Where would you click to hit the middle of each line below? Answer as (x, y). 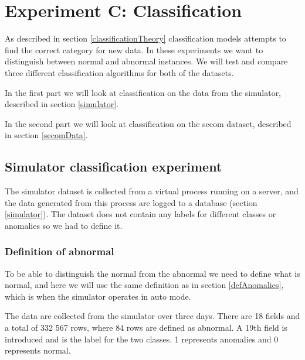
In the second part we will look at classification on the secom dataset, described (148, 123)
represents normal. (38, 350)
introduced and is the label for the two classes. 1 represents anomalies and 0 (142, 339)
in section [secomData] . (46, 135)
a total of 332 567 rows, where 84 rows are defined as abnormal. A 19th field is (146, 328)
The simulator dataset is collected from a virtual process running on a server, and (152, 191)
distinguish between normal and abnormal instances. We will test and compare (146, 61)
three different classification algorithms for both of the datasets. (119, 72)
